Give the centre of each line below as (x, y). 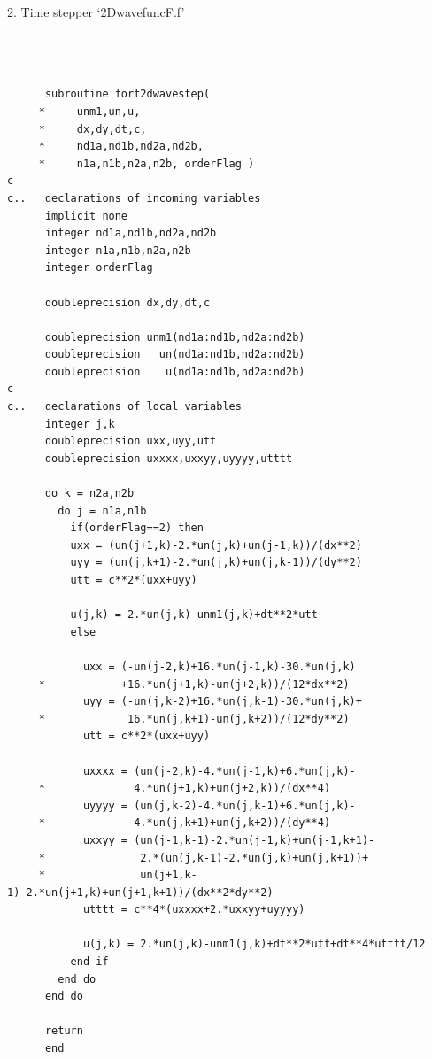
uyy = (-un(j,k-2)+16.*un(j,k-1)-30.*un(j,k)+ (222, 702)
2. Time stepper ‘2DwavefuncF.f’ (96, 12)
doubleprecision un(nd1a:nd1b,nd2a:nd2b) (175, 355)
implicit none (86, 216)
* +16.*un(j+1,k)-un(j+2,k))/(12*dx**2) (194, 684)
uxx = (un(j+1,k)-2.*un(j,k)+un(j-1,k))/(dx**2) (216, 545)
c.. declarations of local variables (124, 407)
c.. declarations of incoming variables (134, 198)
